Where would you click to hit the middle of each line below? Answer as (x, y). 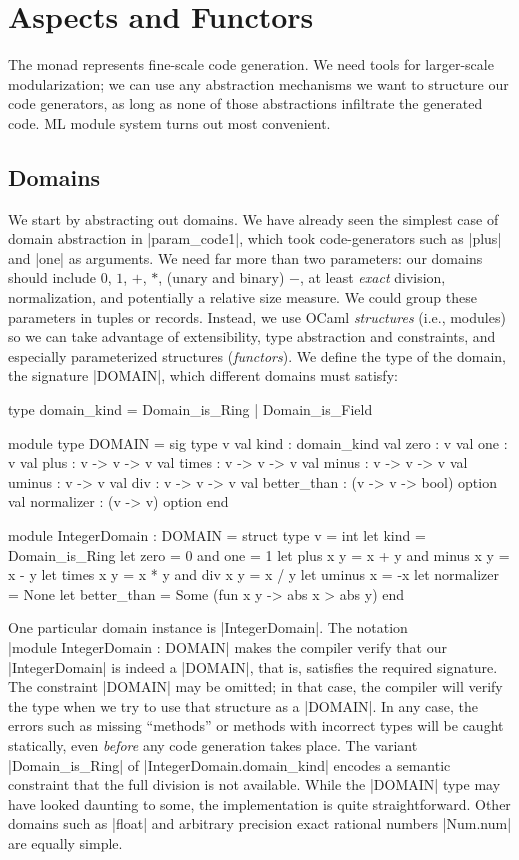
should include (52, 277)
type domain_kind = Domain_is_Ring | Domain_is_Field (190, 409)
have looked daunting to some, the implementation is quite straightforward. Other (259, 803)
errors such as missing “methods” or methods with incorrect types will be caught (256, 725)
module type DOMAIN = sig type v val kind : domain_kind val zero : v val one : (258, 442)
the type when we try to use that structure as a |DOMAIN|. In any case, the (243, 705)
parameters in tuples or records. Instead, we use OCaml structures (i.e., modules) (257, 316)
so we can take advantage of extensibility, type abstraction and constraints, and (252, 336)
